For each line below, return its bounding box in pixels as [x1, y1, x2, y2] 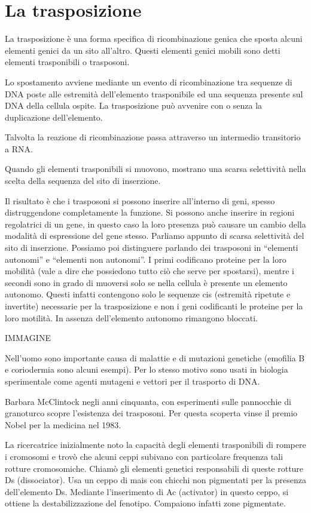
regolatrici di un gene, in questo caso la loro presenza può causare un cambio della [5, 217, 306, 230]
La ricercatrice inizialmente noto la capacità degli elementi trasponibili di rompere [5, 438, 306, 451]
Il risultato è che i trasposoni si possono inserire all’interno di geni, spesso [5, 194, 275, 207]
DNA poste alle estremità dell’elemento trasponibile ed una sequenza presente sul [5, 87, 303, 100]
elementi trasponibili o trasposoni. [5, 56, 130, 68]
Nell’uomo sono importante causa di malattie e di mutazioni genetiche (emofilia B [5, 351, 305, 364]
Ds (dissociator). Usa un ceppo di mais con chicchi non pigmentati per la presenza [5, 474, 306, 486]
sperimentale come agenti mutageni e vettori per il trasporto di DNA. [5, 374, 260, 387]
